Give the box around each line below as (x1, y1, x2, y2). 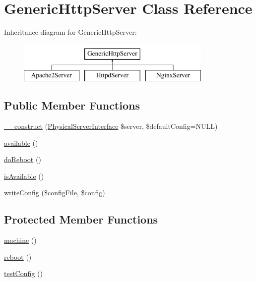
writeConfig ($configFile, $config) (4, 187, 105, 198)
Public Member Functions (4, 98, 140, 113)
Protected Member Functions (4, 212, 158, 227)
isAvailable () (4, 170, 44, 181)
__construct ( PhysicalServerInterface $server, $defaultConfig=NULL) (4, 121, 218, 131)
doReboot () (4, 154, 41, 165)
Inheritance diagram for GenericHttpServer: (4, 27, 137, 37)
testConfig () (4, 268, 43, 279)
